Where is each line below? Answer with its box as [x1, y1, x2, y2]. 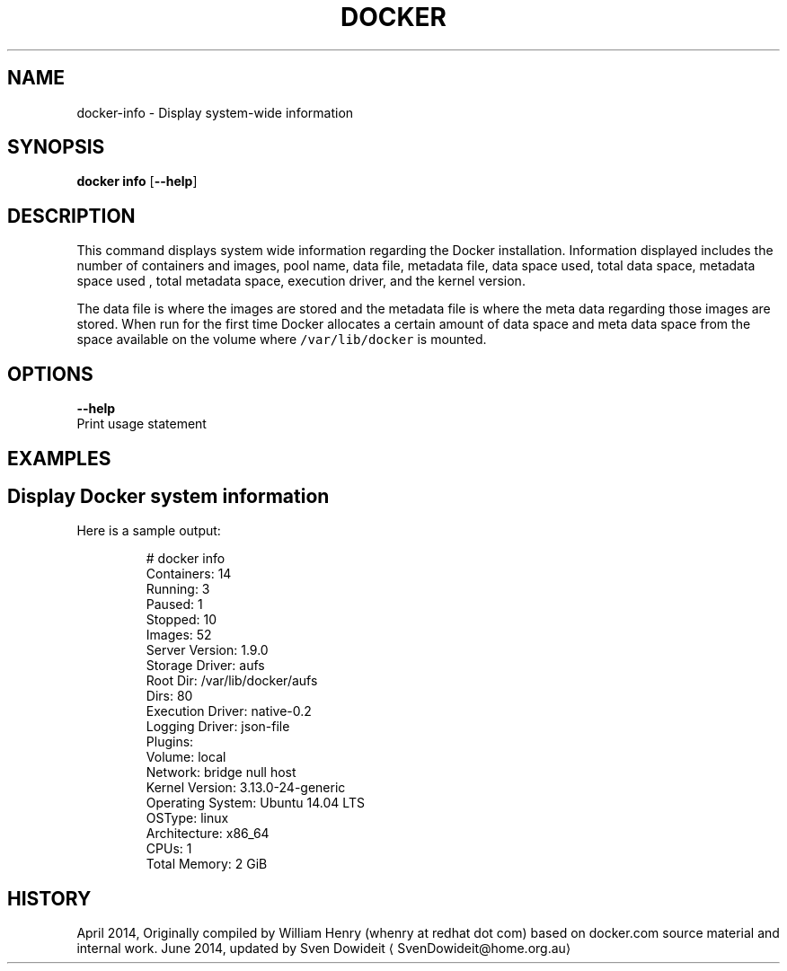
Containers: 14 [146, 566, 232, 582]
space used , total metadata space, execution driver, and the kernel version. [76, 273, 526, 289]
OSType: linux [146, 810, 229, 826]
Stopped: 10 [146, 612, 217, 628]
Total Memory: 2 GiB [146, 856, 268, 872]
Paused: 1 [146, 596, 203, 613]
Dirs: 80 [146, 688, 193, 704]
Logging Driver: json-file [146, 719, 290, 735]
